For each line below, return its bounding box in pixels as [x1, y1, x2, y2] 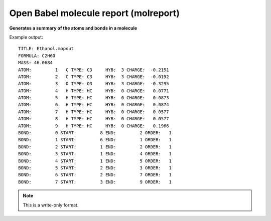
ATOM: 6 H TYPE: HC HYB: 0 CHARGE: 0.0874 [18, 102, 169, 108]
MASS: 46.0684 [18, 60, 53, 66]
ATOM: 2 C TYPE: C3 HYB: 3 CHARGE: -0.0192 [18, 74, 169, 80]
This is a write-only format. [23, 202, 79, 208]
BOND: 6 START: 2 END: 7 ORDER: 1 [18, 172, 172, 178]
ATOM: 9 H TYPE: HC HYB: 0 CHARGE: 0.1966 [18, 123, 169, 129]
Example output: [9, 34, 43, 40]
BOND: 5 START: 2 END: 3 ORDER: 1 [18, 165, 172, 170]
